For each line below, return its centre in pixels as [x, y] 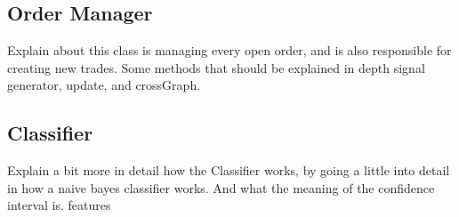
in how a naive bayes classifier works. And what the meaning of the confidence [221, 187]
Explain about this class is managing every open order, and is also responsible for [229, 50]
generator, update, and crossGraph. [104, 85]
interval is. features [59, 205]
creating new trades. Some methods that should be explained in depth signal [216, 67]
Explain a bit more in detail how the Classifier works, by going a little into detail [229, 170]
